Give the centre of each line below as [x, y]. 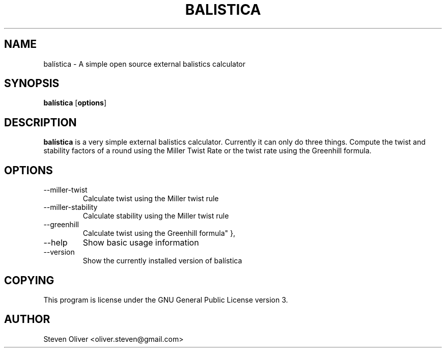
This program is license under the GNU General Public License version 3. [166, 300]
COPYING [29, 280]
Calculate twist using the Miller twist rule [151, 199]
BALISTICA [223, 10]
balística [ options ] [75, 103]
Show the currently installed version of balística [162, 261]
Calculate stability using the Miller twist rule [156, 216]
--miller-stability [71, 207]
